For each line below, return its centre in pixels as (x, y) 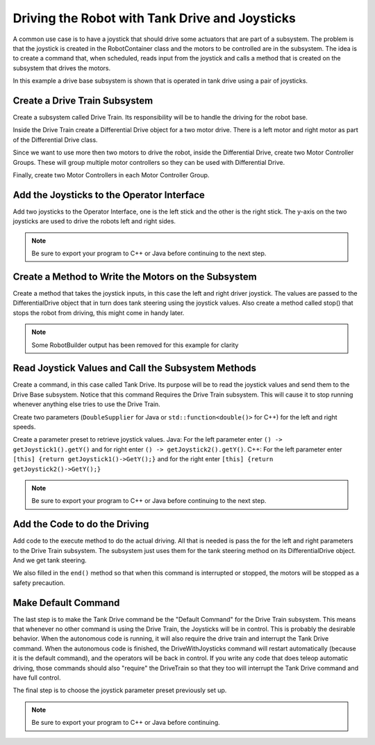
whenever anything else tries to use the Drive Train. (87, 404)
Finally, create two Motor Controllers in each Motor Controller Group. (111, 175)
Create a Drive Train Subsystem (83, 101)
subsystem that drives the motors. (62, 68)
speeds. (24, 426)
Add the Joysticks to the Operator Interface (109, 195)
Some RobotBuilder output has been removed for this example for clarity (135, 345)
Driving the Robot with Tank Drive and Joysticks (155, 18)
